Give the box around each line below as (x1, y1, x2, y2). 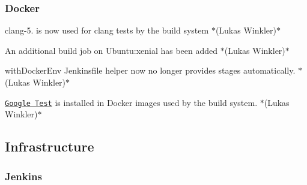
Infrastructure (5, 137, 94, 156)
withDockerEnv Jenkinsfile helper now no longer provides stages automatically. (5, 64, 296, 77)
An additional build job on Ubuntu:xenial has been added (5, 44, 218, 56)
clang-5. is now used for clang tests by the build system (5, 24, 209, 37)
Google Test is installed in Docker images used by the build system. (5, 96, 258, 108)
